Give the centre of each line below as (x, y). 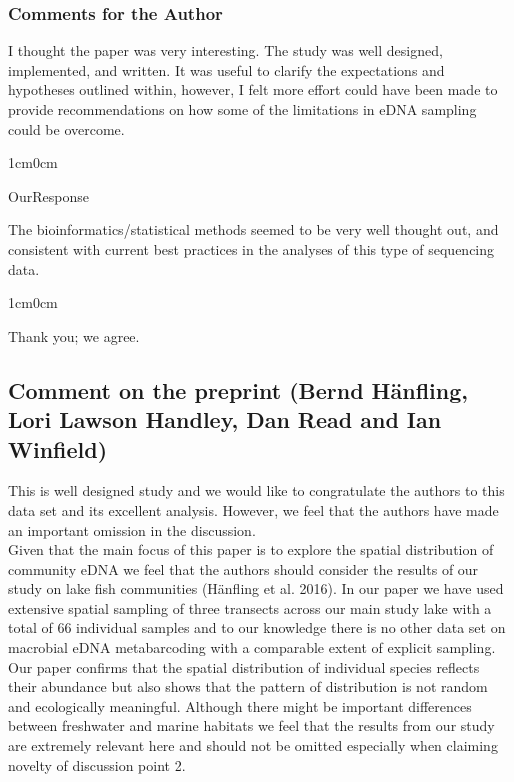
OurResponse (48, 195)
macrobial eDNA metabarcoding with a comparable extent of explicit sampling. (252, 647)
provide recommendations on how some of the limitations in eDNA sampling (242, 109)
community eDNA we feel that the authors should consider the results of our (243, 568)
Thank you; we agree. (74, 335)
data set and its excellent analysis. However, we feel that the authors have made (253, 509)
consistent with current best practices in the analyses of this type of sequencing (251, 248)
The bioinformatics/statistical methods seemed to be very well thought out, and (253, 229)
